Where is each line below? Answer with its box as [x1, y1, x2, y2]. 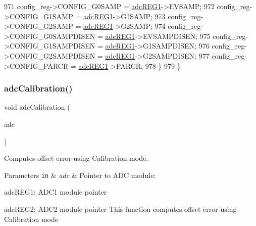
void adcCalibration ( [4, 102, 70, 112]
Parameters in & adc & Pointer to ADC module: [4, 169, 156, 180]
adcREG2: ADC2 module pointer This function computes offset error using [4, 204, 237, 214]
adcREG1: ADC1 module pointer [4, 187, 107, 197]
